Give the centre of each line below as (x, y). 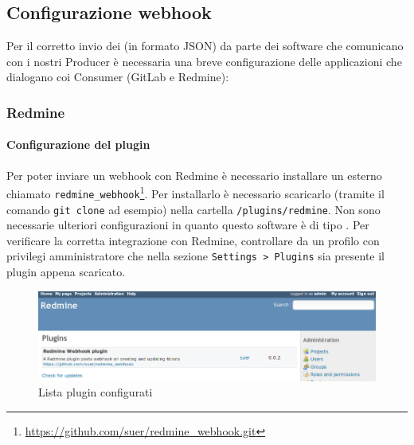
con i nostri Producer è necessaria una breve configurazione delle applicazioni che (204, 61)
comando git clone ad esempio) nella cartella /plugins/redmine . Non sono (193, 209)
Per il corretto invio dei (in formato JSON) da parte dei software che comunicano (205, 46)
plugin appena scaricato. (66, 272)
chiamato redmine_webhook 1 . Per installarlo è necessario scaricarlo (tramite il (195, 192)
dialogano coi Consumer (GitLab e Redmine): (118, 77)
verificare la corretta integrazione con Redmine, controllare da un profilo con (193, 240)
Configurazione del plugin (78, 144)
